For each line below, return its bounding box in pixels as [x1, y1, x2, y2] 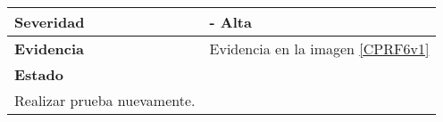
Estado [14, 64, 63, 85]
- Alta [209, 12, 252, 32]
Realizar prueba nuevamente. [14, 90, 196, 110]
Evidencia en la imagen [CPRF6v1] [209, 38, 430, 59]
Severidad [14, 12, 85, 32]
